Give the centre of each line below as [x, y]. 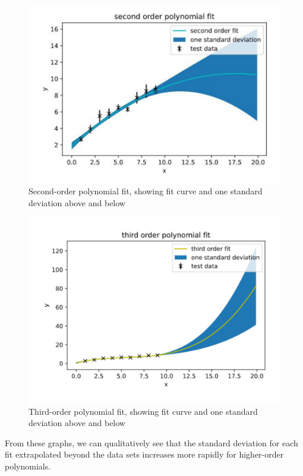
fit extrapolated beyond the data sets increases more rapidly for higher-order [144, 454]
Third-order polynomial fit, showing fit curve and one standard [143, 411]
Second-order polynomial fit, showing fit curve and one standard [146, 191]
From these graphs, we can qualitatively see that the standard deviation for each [151, 442]
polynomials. [28, 466]
